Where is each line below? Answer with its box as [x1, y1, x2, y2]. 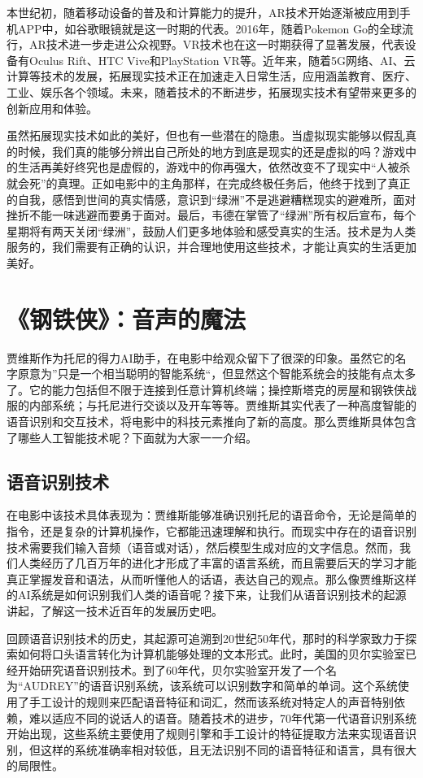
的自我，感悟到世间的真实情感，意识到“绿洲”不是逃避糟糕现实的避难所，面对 [7, 190, 416, 207]
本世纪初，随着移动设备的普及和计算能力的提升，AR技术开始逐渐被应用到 [7, 4, 399, 20]
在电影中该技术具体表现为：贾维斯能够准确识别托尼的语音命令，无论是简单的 [7, 506, 416, 524]
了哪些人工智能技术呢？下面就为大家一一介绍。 [7, 428, 257, 446]
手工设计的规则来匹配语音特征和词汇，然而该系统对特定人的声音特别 [28, 693, 394, 710]
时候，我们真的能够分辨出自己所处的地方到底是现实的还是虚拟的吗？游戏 [17, 142, 405, 159]
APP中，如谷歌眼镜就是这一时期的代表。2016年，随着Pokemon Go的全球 [17, 20, 403, 37]
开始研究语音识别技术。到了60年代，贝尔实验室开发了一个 [17, 661, 325, 678]
